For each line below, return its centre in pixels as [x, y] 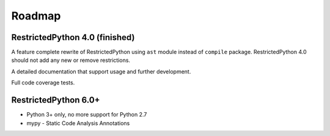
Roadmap [36, 16]
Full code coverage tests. [43, 83]
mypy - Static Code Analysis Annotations [78, 123]
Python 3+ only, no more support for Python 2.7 [87, 115]
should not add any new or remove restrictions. [71, 60]
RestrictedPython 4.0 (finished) [73, 37]
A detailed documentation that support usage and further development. [101, 71]
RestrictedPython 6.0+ [56, 100]
